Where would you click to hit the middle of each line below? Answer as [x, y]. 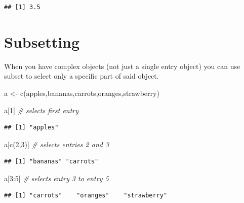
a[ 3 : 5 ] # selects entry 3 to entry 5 [56, 178]
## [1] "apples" [31, 128]
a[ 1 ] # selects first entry [42, 110]
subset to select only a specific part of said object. [82, 76]
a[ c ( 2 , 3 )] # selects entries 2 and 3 [57, 144]
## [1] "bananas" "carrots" [51, 162]
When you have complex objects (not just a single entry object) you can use [122, 66]
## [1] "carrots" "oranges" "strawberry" [86, 196]
